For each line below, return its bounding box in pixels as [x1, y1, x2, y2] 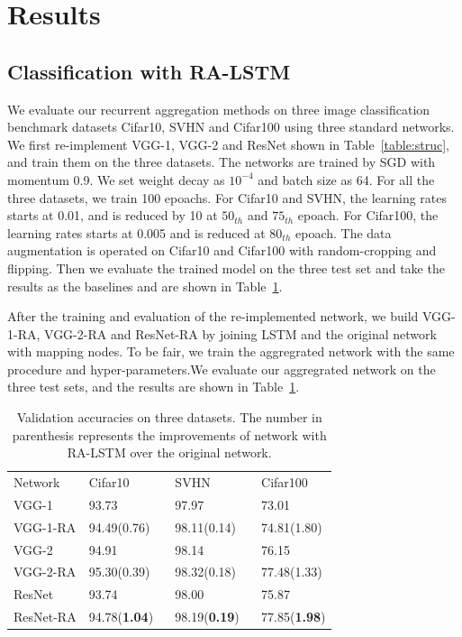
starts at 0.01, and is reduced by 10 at [7, 206, 218, 225]
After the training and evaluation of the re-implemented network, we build [7, 307, 419, 326]
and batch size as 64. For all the [258, 170, 435, 189]
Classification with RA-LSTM [7, 57, 291, 85]
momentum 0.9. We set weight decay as [7, 170, 225, 189]
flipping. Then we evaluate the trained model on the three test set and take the [7, 258, 445, 277]
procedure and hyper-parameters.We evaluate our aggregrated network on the [7, 359, 436, 378]
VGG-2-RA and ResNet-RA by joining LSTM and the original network [44, 324, 437, 343]
